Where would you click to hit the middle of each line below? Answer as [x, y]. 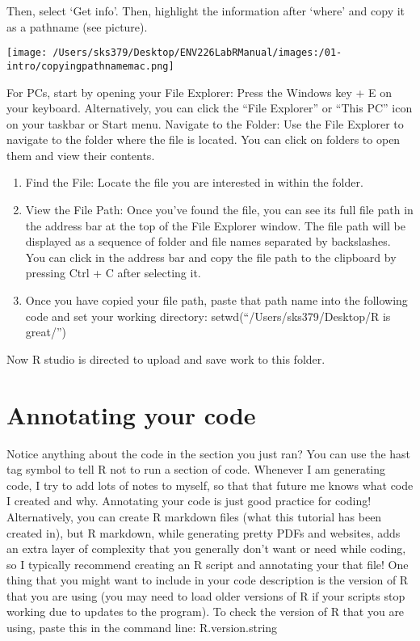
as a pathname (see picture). [77, 26]
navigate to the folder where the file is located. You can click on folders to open [204, 139]
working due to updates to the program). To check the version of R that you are [206, 611]
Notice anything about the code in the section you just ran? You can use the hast [209, 453]
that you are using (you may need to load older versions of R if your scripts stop [206, 595]
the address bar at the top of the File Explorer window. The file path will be [215, 225]
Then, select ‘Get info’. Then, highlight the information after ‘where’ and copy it [206, 11]
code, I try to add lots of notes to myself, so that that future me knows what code [210, 485]
